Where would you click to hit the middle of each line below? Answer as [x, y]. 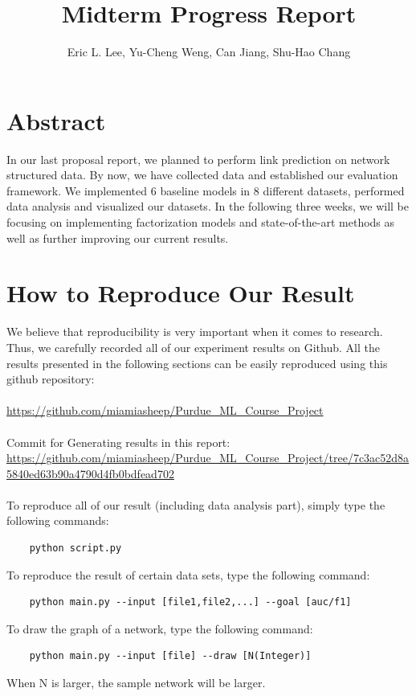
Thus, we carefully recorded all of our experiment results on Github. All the [193, 347]
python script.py [75, 549]
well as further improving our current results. [118, 237]
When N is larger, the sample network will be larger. [136, 683]
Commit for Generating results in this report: [118, 442]
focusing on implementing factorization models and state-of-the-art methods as [201, 222]
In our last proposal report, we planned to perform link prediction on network [198, 159]
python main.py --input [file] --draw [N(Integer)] [170, 656]
